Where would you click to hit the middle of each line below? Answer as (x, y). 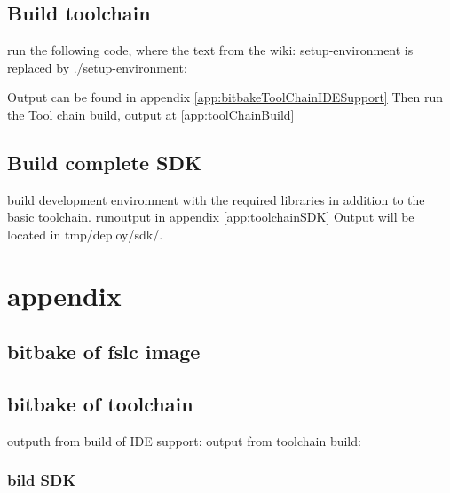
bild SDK (42, 480)
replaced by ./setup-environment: (97, 67)
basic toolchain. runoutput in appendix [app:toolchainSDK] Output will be (211, 217)
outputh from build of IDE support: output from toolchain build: (184, 440)
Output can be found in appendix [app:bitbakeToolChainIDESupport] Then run (225, 97)
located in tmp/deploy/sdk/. (85, 234)
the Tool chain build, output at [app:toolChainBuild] (151, 114)
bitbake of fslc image (104, 352)
